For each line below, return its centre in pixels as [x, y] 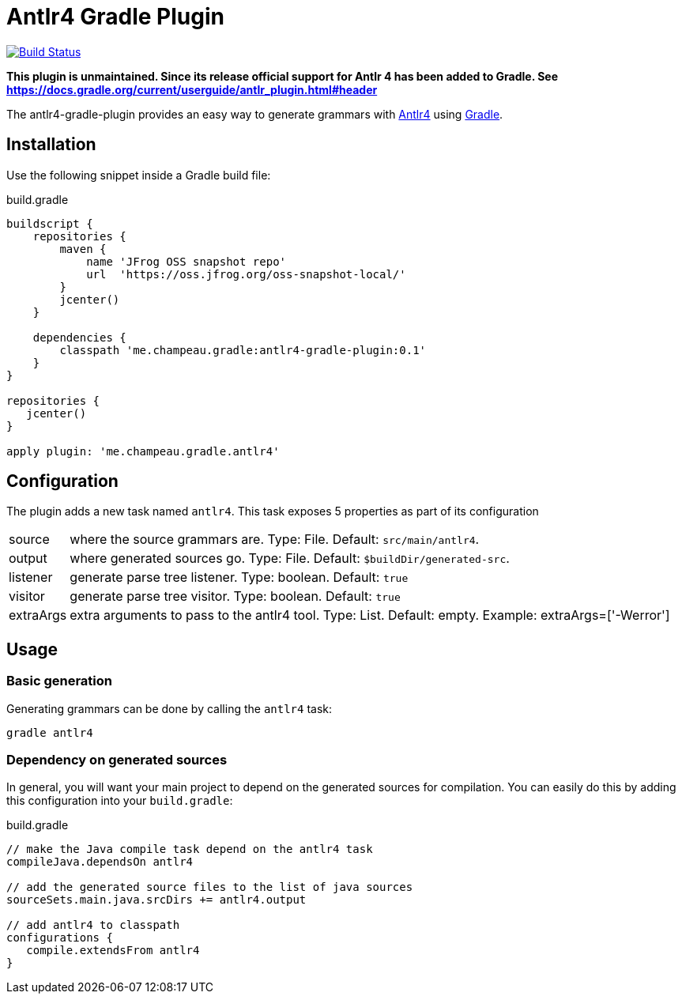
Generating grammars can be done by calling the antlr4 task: [170, 708]
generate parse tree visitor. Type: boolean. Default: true [235, 596]
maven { [83, 249]
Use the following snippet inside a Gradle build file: [139, 175]
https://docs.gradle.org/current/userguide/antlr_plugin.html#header [192, 89]
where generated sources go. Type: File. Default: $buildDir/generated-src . [290, 558]
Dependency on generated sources [117, 760]
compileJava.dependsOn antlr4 [100, 862]
